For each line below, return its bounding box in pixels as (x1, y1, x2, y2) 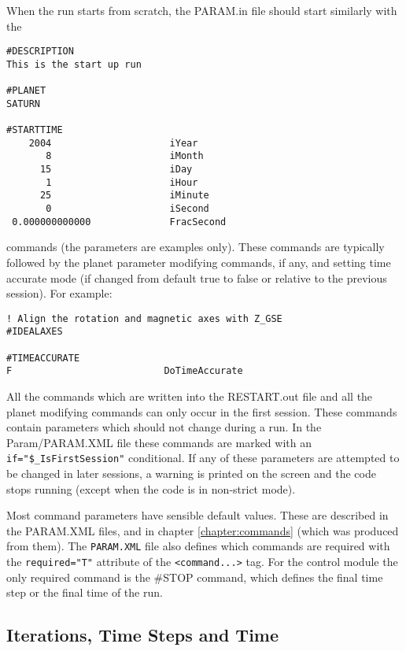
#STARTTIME (6, 124, 63, 136)
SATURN (6, 98, 40, 109)
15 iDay (39, 164, 193, 176)
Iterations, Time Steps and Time (6, 623, 279, 647)
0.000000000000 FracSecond (12, 216, 227, 227)
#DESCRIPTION (6, 46, 74, 57)
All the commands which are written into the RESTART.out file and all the (6, 388, 373, 405)
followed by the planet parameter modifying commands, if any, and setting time (6, 253, 391, 270)
